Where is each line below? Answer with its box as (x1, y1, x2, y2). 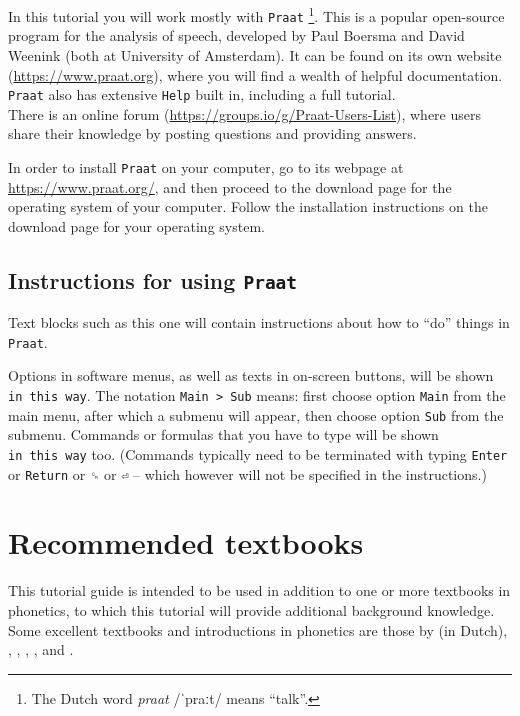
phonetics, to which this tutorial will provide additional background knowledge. (8, 599, 495, 620)
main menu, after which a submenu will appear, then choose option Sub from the (8, 404, 504, 425)
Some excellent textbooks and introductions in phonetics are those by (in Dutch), (8, 619, 508, 640)
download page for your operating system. (8, 215, 265, 236)
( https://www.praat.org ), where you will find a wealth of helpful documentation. (8, 64, 503, 85)
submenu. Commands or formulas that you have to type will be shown (8, 424, 439, 445)
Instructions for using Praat (8, 264, 298, 295)
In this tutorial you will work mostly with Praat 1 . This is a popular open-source (8, 3, 505, 26)
